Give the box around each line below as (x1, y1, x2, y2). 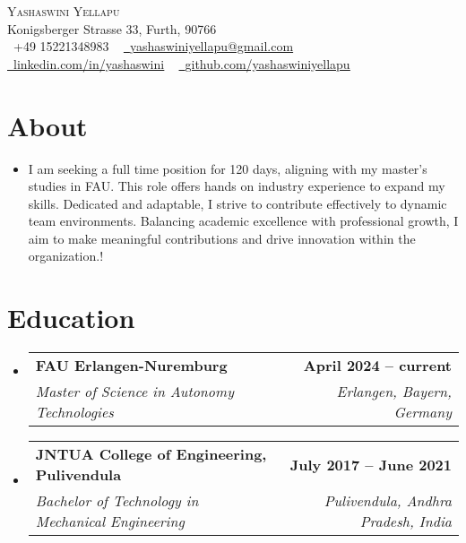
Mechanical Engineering (35, 511, 185, 532)
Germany (393, 401, 452, 423)
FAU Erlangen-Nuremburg (35, 355, 228, 376)
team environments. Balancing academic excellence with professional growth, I (28, 211, 459, 230)
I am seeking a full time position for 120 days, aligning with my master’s (28, 159, 427, 177)
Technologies (35, 401, 114, 423)
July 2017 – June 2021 (289, 453, 452, 475)
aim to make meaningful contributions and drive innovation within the (28, 228, 416, 247)
